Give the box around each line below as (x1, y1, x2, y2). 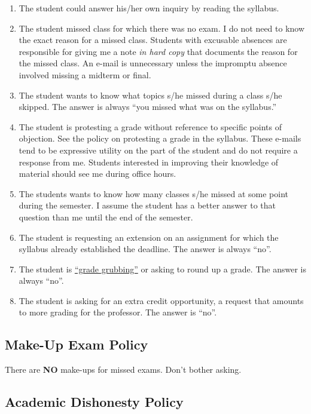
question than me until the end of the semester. (19, 210, 193, 223)
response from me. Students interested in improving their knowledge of (19, 155, 279, 168)
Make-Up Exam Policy (5, 335, 148, 354)
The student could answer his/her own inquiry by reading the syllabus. (19, 2, 279, 14)
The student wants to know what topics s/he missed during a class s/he (19, 88, 282, 101)
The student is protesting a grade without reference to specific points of (19, 120, 282, 133)
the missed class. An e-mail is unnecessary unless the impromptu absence (19, 57, 287, 69)
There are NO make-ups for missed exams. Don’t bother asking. (5, 363, 242, 376)
